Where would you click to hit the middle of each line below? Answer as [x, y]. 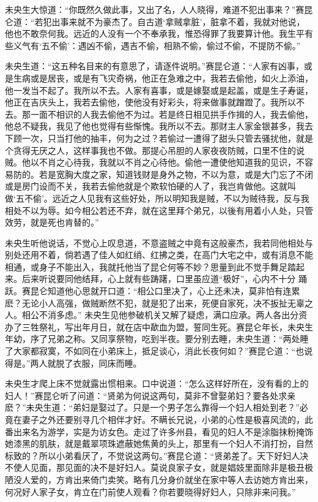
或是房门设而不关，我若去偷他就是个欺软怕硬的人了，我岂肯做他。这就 [146, 186]
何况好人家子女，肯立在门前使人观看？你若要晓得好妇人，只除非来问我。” [150, 491]
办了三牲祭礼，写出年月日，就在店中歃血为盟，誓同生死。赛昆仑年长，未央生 [159, 326]
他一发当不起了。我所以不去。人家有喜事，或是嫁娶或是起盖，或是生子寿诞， [159, 90]
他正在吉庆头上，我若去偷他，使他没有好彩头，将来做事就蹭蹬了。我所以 [150, 102]
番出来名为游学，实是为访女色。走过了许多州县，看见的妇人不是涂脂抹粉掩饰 [159, 431]
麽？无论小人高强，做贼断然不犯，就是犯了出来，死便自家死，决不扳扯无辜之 [159, 302]
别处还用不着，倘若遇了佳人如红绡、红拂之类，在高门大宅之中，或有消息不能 [159, 255]
